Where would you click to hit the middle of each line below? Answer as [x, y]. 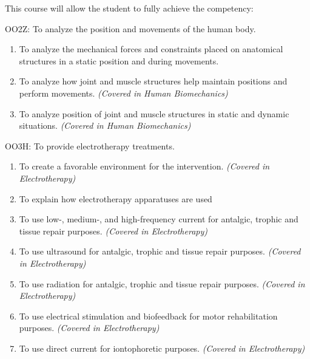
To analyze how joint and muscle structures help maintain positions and [153, 81]
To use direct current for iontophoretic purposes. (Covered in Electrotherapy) [162, 348]
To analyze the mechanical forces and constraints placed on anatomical [151, 49]
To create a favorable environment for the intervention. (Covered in [144, 166]
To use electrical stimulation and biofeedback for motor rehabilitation [148, 316]
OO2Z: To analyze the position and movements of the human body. [130, 28]
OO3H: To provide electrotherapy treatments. [90, 145]
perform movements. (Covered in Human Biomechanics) [123, 93]
